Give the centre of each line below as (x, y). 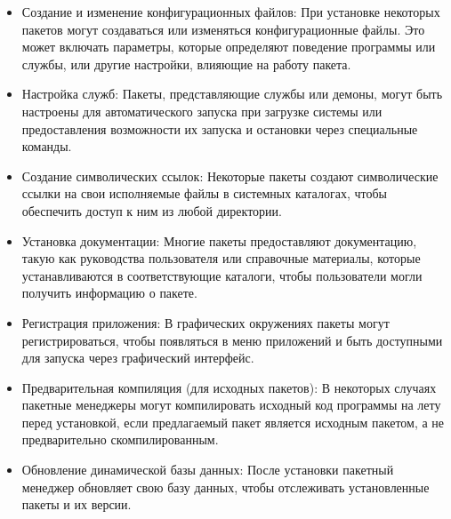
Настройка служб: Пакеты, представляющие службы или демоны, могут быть (232, 94)
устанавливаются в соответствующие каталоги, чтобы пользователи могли (222, 275)
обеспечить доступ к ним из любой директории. (152, 210)
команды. (47, 146)
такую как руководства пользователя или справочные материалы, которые (221, 258)
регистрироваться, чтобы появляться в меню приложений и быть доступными (232, 340)
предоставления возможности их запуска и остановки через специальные (220, 128)
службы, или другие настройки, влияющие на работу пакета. (186, 64)
